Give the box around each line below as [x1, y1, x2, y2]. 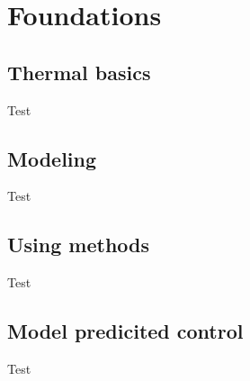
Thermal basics [7, 58, 151, 86]
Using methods [7, 231, 150, 259]
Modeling [7, 144, 97, 172]
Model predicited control [7, 317, 244, 345]
